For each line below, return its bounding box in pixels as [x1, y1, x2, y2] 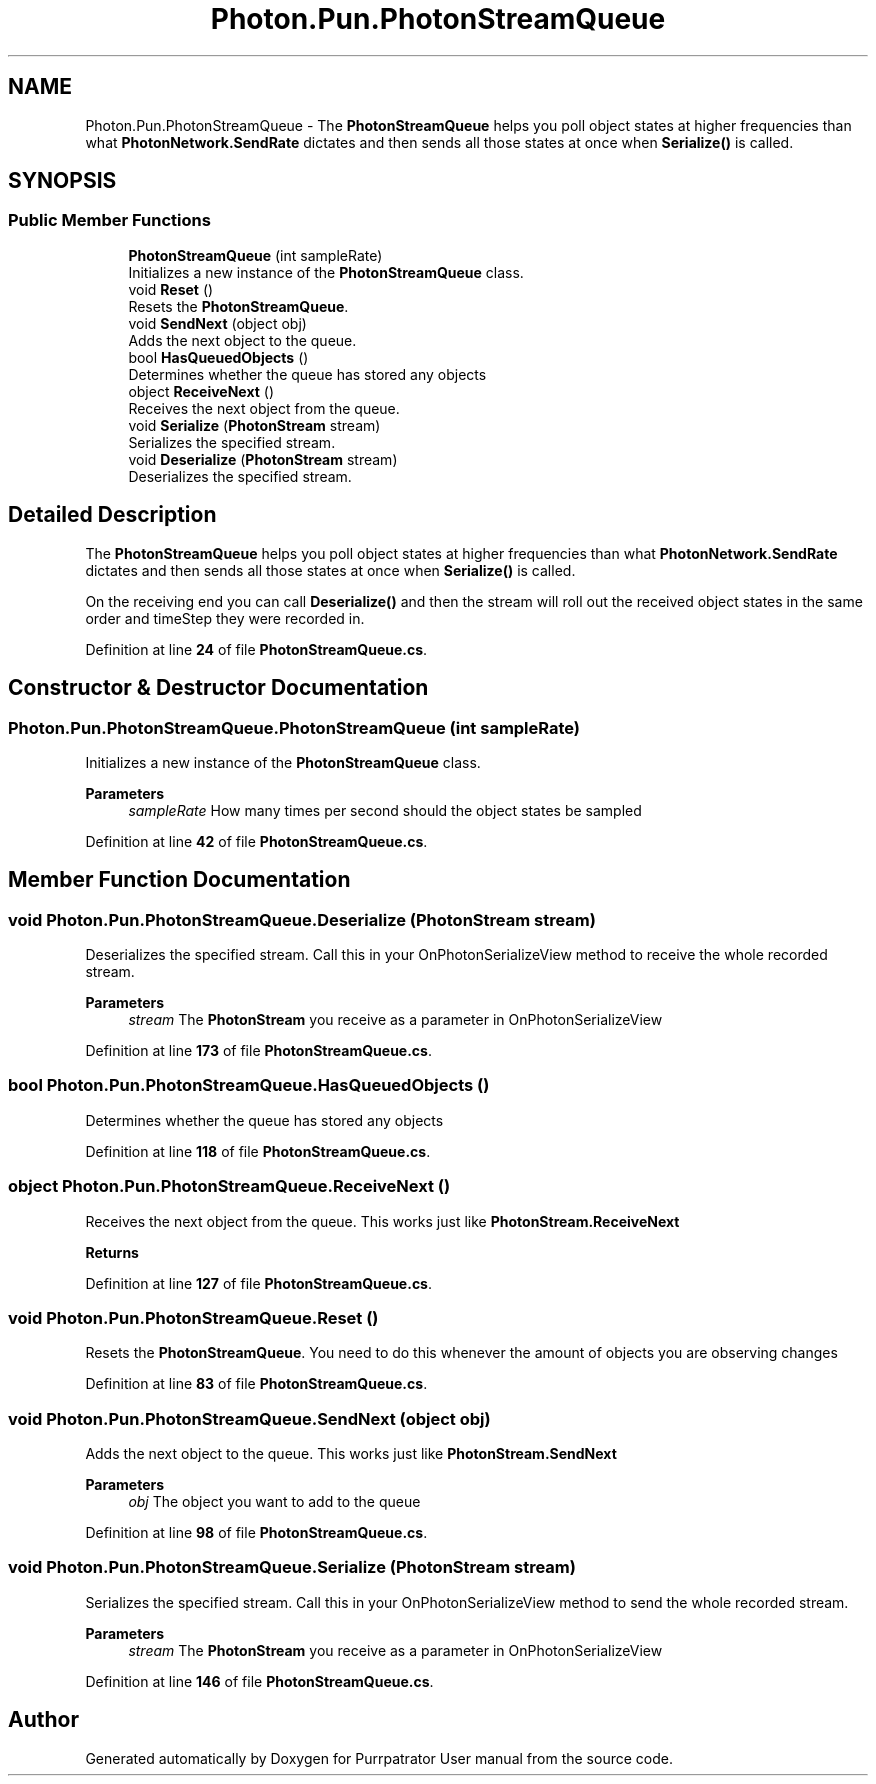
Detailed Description [8, 502, 217, 528]
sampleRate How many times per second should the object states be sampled [128, 801, 642, 819]
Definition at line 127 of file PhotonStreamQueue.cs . [85, 1274, 433, 1292]
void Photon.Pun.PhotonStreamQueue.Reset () [8, 1307, 379, 1328]
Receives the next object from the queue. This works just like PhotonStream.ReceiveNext [85, 1212, 680, 1230]
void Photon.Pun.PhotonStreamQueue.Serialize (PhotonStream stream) [8, 1557, 576, 1578]
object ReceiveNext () [128, 382, 274, 400]
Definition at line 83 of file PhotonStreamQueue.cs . [85, 1375, 428, 1393]
